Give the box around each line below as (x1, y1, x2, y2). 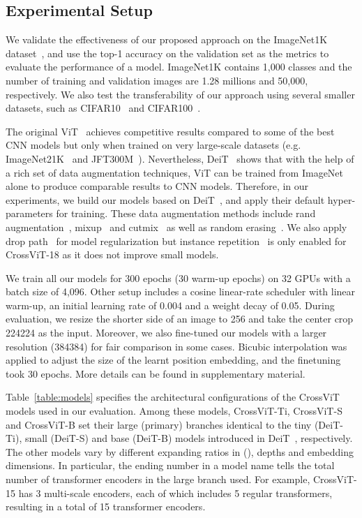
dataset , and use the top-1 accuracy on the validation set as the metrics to (6, 45, 329, 60)
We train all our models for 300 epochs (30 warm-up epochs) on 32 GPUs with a (6, 270, 351, 285)
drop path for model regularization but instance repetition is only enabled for (6, 233, 347, 248)
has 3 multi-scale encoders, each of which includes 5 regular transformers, (18, 485, 333, 500)
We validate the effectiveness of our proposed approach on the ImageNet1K (6, 32, 328, 47)
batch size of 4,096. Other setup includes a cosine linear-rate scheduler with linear (6, 284, 356, 299)
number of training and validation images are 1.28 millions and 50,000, (6, 73, 308, 87)
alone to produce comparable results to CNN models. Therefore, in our (6, 179, 309, 193)
